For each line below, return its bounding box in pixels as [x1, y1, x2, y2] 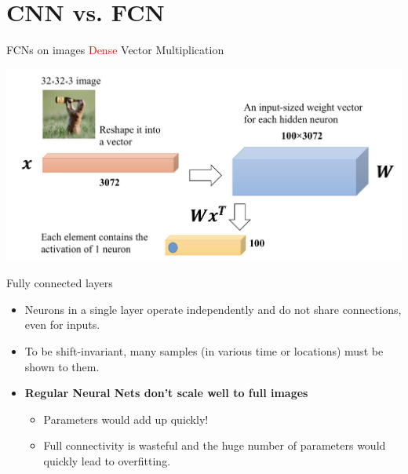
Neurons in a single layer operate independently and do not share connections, [24, 301, 402, 317]
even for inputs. [24, 316, 100, 333]
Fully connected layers [6, 275, 113, 291]
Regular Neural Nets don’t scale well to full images [24, 385, 308, 401]
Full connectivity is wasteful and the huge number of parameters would [43, 437, 386, 454]
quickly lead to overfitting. [43, 452, 171, 469]
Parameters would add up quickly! [43, 410, 209, 427]
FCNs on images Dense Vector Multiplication [6, 42, 224, 58]
